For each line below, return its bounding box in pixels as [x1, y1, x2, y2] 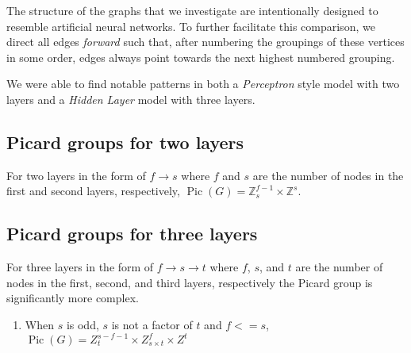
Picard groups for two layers [6, 129, 244, 154]
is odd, [66, 316, 99, 332]
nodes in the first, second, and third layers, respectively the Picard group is [6, 274, 373, 290]
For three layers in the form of [6, 259, 154, 275]
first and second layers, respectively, [6, 182, 180, 199]
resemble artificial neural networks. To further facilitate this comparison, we [6, 17, 375, 34]
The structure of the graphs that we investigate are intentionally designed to [6, 2, 378, 18]
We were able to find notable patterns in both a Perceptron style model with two [6, 75, 400, 92]
